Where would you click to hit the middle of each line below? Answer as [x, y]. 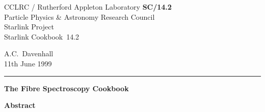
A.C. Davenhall [29, 53]
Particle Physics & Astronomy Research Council [79, 16]
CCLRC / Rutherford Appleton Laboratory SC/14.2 [88, 7]
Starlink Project [29, 27]
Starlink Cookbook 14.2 [42, 36]
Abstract [20, 105]
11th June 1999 [28, 63]
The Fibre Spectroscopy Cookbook [67, 88]
